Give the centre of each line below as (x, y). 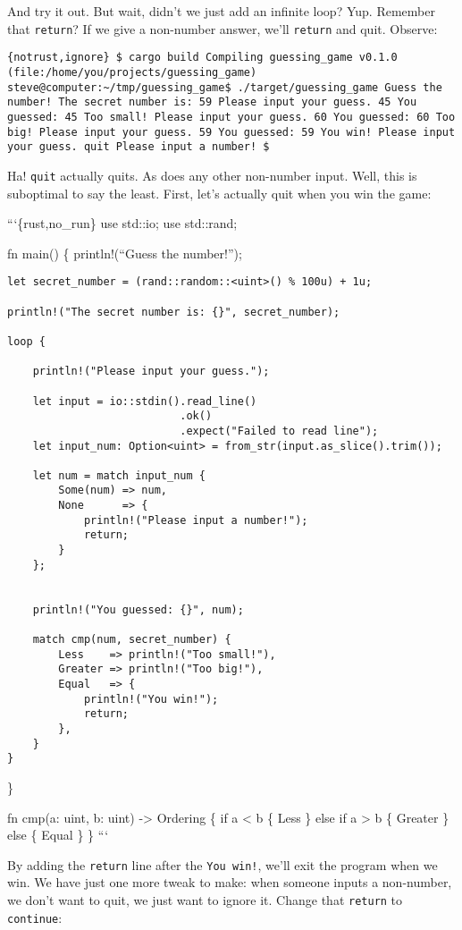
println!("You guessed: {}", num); (138, 609)
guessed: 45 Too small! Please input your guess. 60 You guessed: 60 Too (231, 117)
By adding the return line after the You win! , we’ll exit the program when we (223, 864)
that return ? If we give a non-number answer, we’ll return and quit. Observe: (223, 28)
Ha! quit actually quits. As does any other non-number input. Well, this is (212, 175)
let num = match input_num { (119, 475)
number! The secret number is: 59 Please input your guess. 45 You (212, 102)
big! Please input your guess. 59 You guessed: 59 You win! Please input (231, 132)
